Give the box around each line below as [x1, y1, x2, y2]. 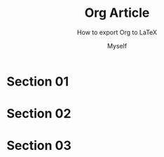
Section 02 [6, 106, 71, 122]
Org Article [84, 5, 150, 21]
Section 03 [6, 138, 71, 153]
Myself [107, 41, 128, 50]
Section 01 [6, 74, 69, 89]
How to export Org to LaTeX [76, 28, 158, 36]
